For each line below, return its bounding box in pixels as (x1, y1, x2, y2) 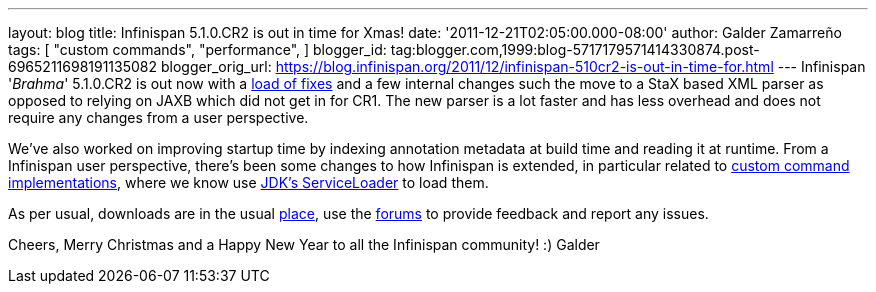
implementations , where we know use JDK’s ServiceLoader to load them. (8, 174, 489, 191)
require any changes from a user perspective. (8, 109, 309, 126)
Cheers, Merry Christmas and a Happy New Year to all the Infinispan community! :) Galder (8, 236, 600, 253)
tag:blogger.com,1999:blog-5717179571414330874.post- (390, 41, 760, 58)
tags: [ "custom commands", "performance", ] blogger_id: (8, 41, 387, 58)
